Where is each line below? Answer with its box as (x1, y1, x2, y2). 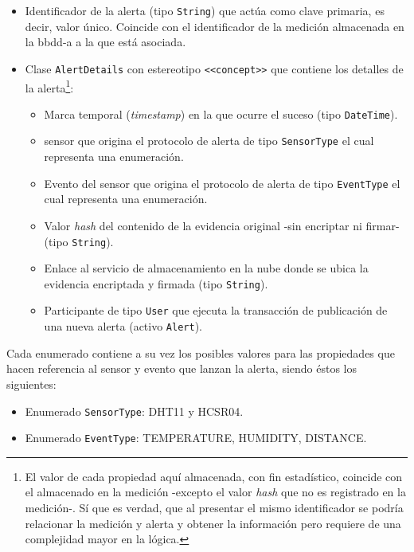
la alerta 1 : (25, 76, 74, 96)
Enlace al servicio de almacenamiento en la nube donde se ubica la (44, 260, 369, 276)
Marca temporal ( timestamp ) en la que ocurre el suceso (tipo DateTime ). (44, 105, 398, 122)
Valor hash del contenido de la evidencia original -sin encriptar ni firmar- (44, 217, 400, 233)
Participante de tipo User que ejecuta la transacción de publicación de (44, 302, 388, 319)
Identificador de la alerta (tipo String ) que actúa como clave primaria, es (25, 2, 385, 18)
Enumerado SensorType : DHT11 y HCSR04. (25, 402, 244, 419)
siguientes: (6, 375, 57, 392)
